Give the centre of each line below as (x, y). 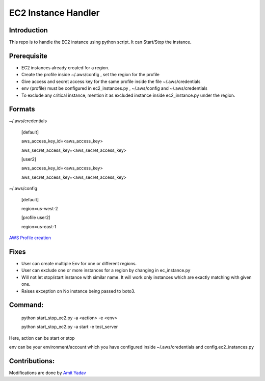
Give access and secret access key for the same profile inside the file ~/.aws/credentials (111, 82)
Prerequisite (28, 56)
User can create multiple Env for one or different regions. (79, 264)
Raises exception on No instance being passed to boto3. (78, 291)
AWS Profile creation (30, 238)
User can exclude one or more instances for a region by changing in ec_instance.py (106, 271)
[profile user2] (36, 218)
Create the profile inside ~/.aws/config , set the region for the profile (90, 75)
